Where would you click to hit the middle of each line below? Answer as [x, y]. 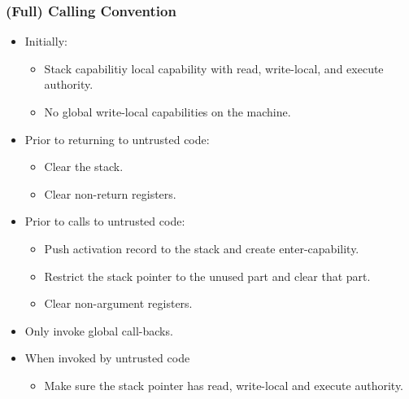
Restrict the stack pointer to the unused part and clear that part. [207, 276]
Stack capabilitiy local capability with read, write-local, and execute [214, 68]
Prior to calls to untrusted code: [105, 221]
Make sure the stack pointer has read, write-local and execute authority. [224, 385]
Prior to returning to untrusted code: [117, 139]
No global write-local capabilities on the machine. [168, 112]
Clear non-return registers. [110, 193]
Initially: [46, 41]
